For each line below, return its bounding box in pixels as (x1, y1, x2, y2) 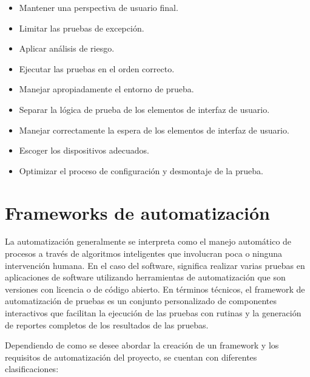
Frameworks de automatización (5, 200, 270, 225)
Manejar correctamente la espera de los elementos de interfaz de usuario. (19, 123, 289, 136)
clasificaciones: (5, 362, 59, 375)
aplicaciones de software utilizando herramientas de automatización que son (5, 271, 286, 284)
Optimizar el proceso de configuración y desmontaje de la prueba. (19, 164, 263, 177)
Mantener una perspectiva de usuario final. (19, 1, 178, 13)
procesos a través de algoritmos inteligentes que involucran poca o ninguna (5, 247, 283, 260)
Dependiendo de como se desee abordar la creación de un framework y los (5, 339, 279, 352)
